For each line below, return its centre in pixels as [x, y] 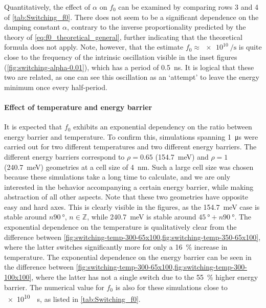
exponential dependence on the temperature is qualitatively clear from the [120, 227]
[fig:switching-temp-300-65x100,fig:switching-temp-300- [162, 267]
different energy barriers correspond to [64, 156]
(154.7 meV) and [182, 156]
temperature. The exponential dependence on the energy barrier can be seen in [128, 257]
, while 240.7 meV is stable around [142, 217]
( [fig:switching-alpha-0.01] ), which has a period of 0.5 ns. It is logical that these [129, 67]
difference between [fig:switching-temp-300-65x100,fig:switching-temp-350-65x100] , [132, 237]
